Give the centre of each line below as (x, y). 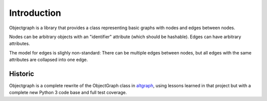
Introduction (35, 13)
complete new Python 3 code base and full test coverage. (68, 93)
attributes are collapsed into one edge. (48, 60)
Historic (22, 74)
